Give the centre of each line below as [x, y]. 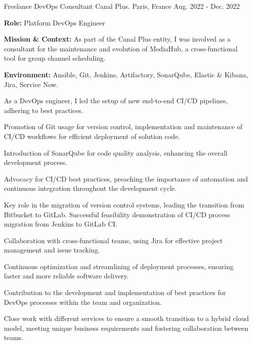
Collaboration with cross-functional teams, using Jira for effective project [113, 240]
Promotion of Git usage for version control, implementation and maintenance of [123, 126]
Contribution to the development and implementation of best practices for [115, 292]
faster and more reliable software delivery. [66, 276]
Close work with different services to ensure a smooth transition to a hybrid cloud [126, 318]
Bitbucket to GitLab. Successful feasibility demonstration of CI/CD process [117, 214]
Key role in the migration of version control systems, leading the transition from [124, 204]
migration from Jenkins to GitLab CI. [61, 224]
